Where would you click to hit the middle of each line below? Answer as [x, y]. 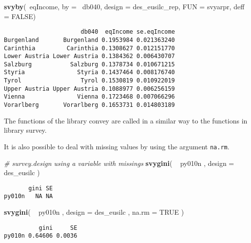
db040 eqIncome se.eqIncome [128, 32]
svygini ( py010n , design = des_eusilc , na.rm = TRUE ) [94, 212]
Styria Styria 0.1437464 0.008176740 [89, 72]
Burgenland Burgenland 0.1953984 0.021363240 [89, 40]
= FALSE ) [20, 16]
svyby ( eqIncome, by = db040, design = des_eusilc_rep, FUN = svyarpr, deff [124, 6]
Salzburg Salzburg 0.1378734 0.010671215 [89, 64]
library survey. [25, 130]
